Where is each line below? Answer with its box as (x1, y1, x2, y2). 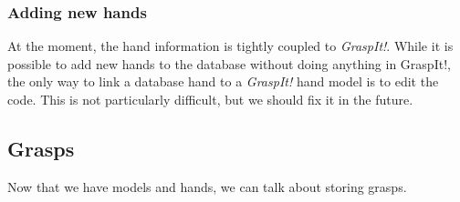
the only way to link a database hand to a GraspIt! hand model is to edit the (7, 72, 439, 91)
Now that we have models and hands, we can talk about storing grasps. (7, 177, 407, 196)
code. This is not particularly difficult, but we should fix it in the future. (7, 90, 413, 108)
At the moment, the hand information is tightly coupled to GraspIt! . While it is (7, 36, 454, 56)
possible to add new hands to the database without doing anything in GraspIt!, (7, 54, 451, 73)
